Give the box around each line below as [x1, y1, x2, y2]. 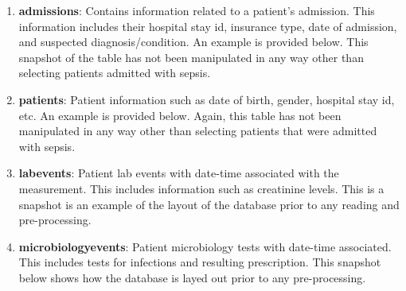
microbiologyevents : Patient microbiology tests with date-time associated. [18, 238, 392, 254]
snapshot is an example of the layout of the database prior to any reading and [18, 196, 400, 212]
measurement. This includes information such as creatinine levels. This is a [18, 180, 385, 196]
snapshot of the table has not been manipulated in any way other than [18, 48, 364, 65]
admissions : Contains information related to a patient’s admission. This [18, 2, 375, 18]
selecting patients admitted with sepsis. [18, 64, 211, 81]
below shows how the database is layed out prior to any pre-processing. [18, 269, 366, 285]
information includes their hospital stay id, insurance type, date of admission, [18, 17, 397, 34]
